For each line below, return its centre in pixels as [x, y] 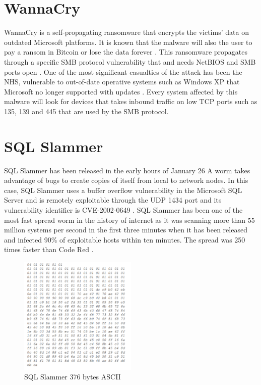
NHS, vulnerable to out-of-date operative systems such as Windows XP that [122, 82]
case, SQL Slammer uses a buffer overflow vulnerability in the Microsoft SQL [123, 190]
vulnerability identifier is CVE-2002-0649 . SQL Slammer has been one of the [123, 209]
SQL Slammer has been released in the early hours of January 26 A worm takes [127, 170]
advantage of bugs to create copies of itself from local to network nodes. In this [126, 180]
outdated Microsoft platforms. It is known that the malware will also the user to [128, 42]
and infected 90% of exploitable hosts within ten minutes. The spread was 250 [125, 239]
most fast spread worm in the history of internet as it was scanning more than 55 [129, 220]
